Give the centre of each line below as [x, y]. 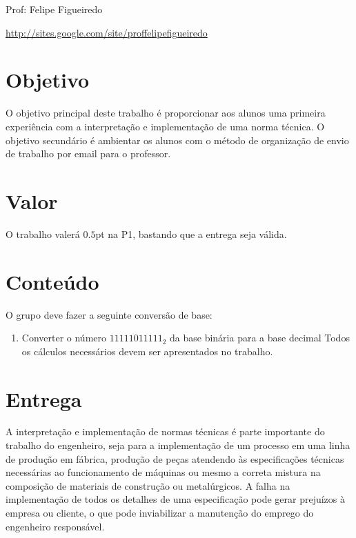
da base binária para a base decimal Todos [260, 338]
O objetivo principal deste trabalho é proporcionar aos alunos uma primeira [166, 113]
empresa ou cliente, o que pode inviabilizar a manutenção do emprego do [160, 512]
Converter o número [64, 338]
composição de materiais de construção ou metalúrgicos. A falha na [148, 485]
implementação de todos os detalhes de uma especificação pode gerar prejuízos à [175, 499]
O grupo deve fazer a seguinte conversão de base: [109, 314]
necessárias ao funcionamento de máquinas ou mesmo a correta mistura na [163, 472]
